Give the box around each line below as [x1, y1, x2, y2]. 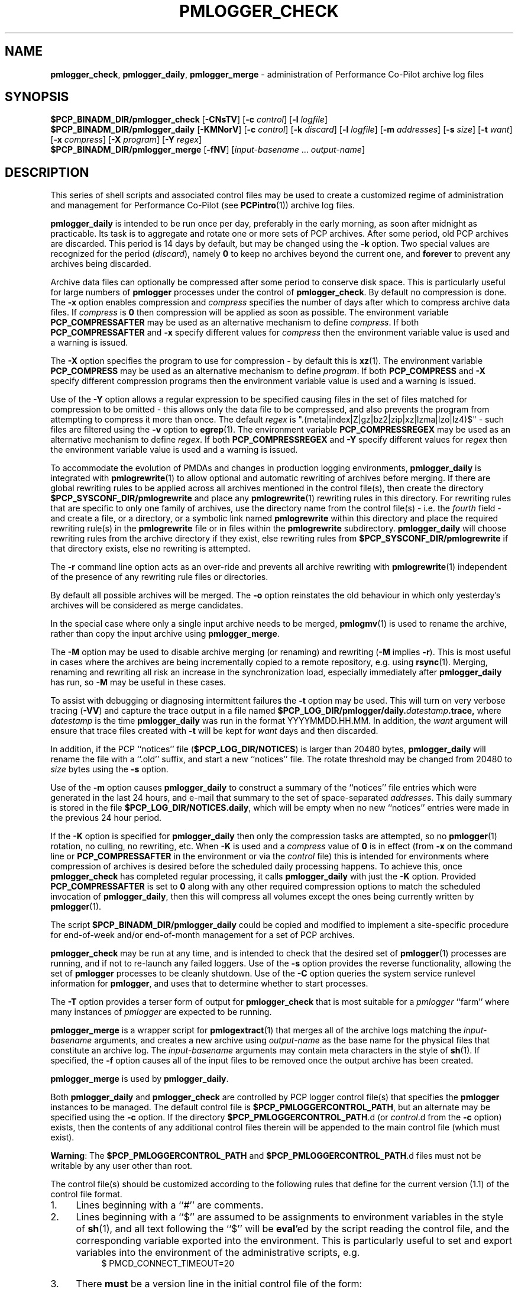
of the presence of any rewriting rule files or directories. [50, 572, 268, 582]
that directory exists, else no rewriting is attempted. [50, 543, 251, 554]
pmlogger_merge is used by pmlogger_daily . [50, 1074, 229, 1084]
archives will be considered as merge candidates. [50, 600, 244, 611]
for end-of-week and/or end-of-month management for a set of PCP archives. [50, 930, 355, 940]
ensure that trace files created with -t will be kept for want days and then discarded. [50, 726, 378, 736]
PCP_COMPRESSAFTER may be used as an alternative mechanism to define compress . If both [50, 317, 419, 328]
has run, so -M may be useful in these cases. [50, 677, 226, 688]
